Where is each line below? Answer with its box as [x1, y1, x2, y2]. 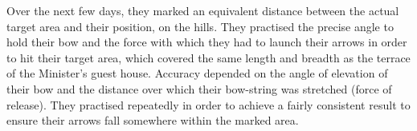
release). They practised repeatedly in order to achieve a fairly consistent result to [6, 96, 411, 113]
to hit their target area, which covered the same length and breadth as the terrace [6, 49, 411, 65]
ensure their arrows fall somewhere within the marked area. [6, 112, 299, 129]
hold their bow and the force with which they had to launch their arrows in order [6, 34, 407, 50]
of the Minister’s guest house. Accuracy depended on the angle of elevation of [6, 65, 388, 81]
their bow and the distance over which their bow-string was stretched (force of [6, 80, 392, 97]
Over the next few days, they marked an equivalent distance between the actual [6, 2, 399, 18]
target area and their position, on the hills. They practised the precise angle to [6, 18, 394, 34]
